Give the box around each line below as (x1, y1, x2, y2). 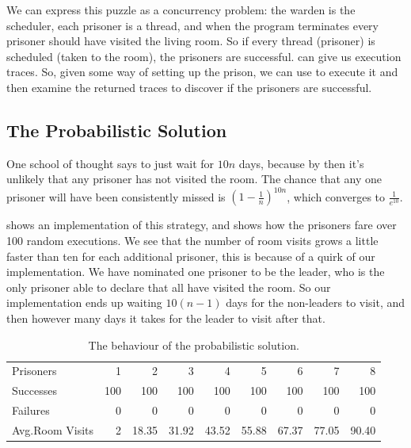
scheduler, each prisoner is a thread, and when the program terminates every (6, 17, 379, 33)
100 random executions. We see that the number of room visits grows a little (6, 232, 379, 249)
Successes (12, 382, 57, 399)
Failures (12, 402, 50, 419)
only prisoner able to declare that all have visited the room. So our (6, 278, 331, 295)
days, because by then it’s (238, 155, 364, 171)
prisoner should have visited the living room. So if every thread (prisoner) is (6, 33, 375, 49)
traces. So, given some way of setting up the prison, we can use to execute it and (6, 63, 398, 80)
